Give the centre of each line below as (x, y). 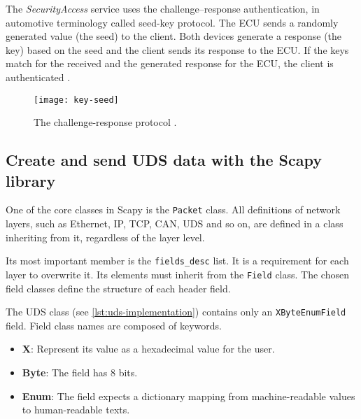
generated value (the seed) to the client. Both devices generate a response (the (174, 36)
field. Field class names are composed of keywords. (114, 325)
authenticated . (38, 77)
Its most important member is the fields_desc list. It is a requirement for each (177, 261)
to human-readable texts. (76, 410)
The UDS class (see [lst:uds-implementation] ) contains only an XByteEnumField (176, 312)
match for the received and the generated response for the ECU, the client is (170, 63)
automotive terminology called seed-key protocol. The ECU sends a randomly (172, 22)
